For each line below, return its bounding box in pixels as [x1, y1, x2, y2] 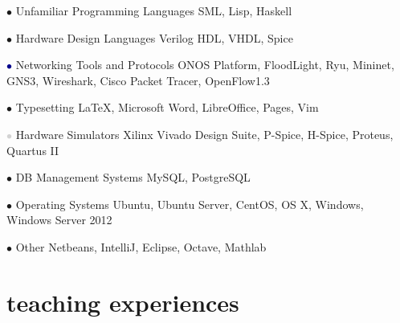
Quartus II [6, 141, 59, 158]
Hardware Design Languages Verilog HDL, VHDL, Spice [15, 29, 293, 46]
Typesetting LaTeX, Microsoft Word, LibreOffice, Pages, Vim [15, 99, 319, 116]
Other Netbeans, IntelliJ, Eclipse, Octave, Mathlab [15, 238, 267, 255]
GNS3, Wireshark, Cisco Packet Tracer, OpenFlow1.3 [6, 72, 270, 88]
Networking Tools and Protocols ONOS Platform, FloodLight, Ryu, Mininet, [15, 56, 394, 73]
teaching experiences [6, 285, 239, 318]
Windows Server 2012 [6, 211, 112, 228]
